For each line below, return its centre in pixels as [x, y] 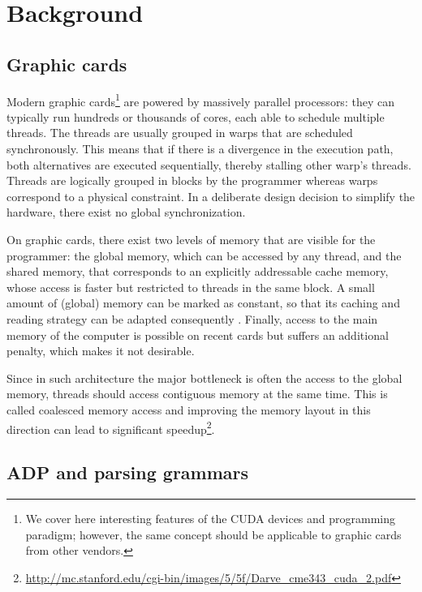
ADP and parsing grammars [128, 472]
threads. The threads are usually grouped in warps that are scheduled [180, 133]
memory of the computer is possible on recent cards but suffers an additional [198, 335]
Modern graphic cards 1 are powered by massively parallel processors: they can [200, 100]
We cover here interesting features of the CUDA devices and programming [211, 518]
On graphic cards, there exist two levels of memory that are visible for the [191, 239]
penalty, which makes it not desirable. [101, 351]
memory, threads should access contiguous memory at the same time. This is [197, 394]
